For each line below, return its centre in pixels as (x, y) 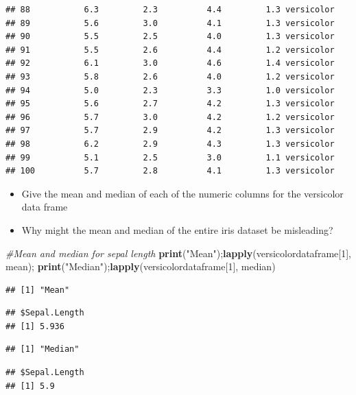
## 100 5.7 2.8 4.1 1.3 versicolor (170, 171)
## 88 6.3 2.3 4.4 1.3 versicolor (170, 10)
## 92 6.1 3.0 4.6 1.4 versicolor (170, 63)
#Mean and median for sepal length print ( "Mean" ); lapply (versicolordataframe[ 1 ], (178, 253)
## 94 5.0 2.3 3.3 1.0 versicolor (170, 90)
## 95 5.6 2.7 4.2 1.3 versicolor (170, 104)
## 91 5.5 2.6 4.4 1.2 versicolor (170, 50)
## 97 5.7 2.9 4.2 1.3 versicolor (170, 131)
